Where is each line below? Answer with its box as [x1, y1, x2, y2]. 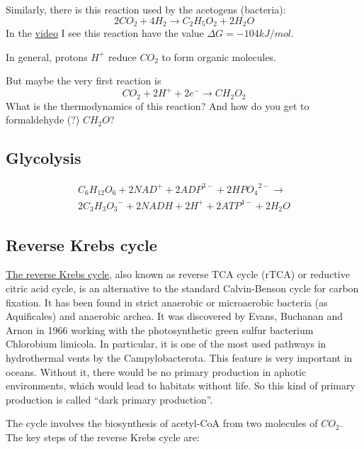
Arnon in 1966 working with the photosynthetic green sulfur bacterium [6, 322, 314, 337]
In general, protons [6, 49, 88, 64]
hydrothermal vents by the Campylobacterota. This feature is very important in [6, 350, 353, 365]
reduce [108, 49, 137, 64]
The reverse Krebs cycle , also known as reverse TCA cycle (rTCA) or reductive [6, 267, 350, 282]
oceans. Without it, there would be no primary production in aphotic [6, 364, 307, 379]
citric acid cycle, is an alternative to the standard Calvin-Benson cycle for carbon [6, 280, 359, 295]
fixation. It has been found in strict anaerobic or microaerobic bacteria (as [6, 294, 328, 309]
